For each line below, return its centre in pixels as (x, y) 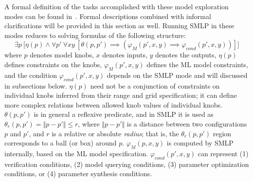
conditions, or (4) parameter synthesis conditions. (78, 173)
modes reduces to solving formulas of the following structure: (95, 35)
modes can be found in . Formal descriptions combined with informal (108, 16)
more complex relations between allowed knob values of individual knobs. (113, 104)
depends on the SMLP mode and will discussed (177, 75)
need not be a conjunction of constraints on (155, 85)
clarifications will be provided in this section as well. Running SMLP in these (119, 26)
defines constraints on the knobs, (53, 64)
